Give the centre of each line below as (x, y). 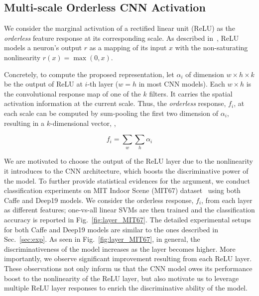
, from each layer (227, 200)
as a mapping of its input (128, 48)
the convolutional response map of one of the (72, 93)
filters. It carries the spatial (191, 93)
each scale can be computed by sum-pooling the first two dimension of (111, 113)
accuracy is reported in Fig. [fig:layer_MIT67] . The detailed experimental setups (128, 220)
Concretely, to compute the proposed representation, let (89, 74)
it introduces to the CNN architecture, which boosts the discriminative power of (126, 171)
